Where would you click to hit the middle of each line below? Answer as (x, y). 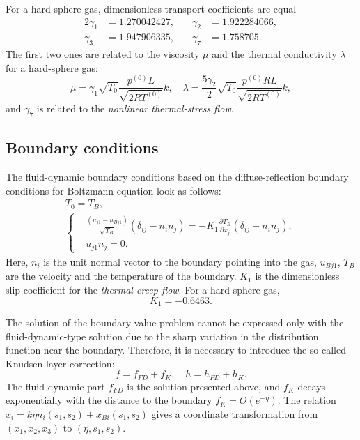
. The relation (307, 400)
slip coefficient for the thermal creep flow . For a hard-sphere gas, (143, 289)
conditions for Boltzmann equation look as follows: (114, 190)
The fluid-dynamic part (55, 386)
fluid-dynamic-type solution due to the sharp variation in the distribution (162, 336)
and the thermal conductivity (274, 54)
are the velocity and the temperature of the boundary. (121, 276)
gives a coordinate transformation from (235, 414)
